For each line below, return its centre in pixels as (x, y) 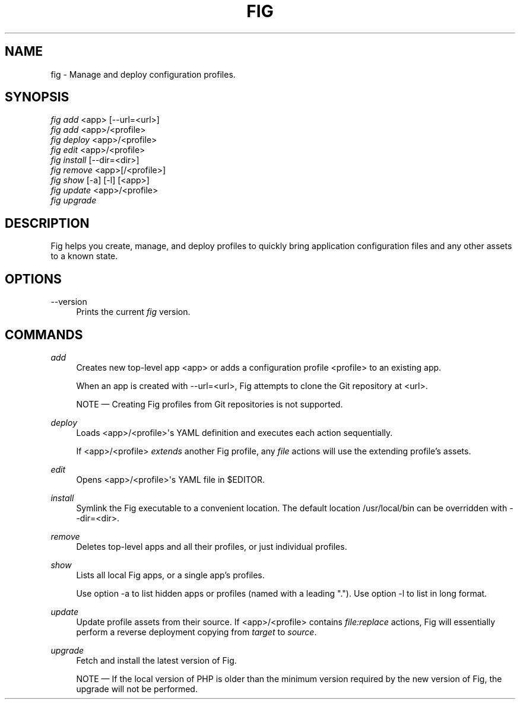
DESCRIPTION (47, 223)
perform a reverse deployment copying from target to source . (196, 632)
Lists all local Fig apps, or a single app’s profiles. (170, 575)
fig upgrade (74, 200)
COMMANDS (44, 335)
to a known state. (84, 256)
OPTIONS (33, 279)
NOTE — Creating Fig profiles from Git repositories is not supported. (210, 404)
